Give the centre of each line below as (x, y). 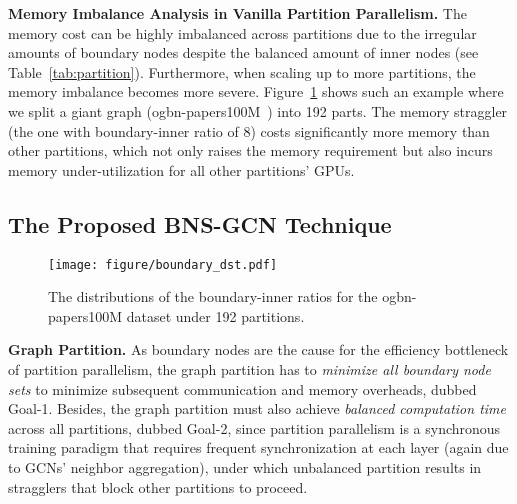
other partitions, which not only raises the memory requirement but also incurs (250, 150)
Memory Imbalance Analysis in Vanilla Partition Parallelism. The (237, 13)
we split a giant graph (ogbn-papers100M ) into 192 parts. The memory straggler (258, 110)
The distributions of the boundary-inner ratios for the (213, 296)
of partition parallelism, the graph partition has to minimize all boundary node (249, 368)
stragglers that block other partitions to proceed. (158, 486)
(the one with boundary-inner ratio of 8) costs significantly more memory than (249, 130)
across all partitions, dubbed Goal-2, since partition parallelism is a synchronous (254, 427)
